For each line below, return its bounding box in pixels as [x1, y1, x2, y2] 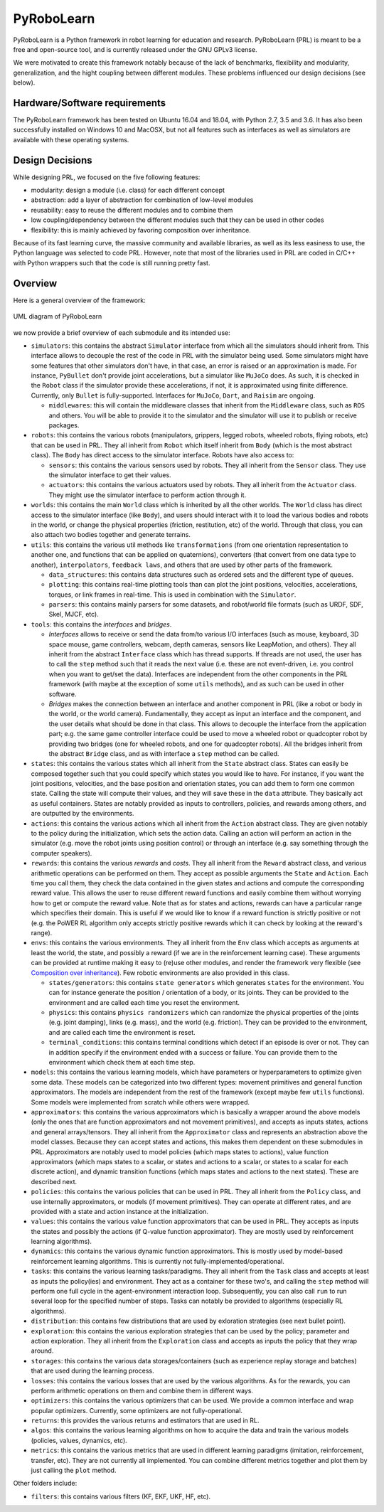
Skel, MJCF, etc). [48, 610, 100, 619]
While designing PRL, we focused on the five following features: [13, 173, 201, 181]
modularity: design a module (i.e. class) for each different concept [31, 186, 225, 195]
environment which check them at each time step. [48, 1058, 196, 1067]
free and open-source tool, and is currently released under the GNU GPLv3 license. [13, 45, 257, 53]
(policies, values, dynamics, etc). [31, 1436, 127, 1444]
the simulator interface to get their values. [48, 470, 171, 479]
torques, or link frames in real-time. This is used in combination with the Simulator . [48, 590, 297, 599]
